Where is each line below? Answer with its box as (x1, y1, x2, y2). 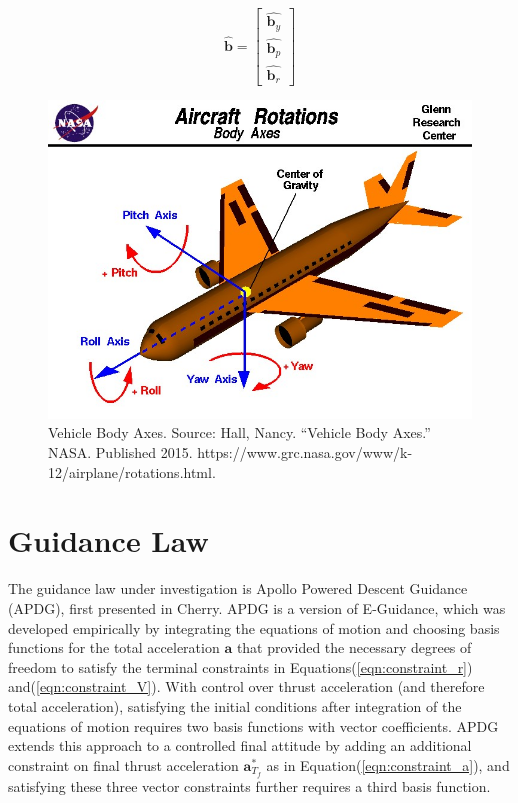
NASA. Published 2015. (48, 442, 193, 463)
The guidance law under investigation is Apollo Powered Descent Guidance (8, 578, 468, 599)
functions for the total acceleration (8, 637, 220, 658)
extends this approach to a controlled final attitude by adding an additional (8, 735, 472, 756)
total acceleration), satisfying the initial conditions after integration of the (8, 695, 462, 716)
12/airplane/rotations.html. (48, 461, 216, 482)
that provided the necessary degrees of (236, 637, 472, 658)
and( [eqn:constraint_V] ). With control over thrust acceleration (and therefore (8, 676, 485, 697)
